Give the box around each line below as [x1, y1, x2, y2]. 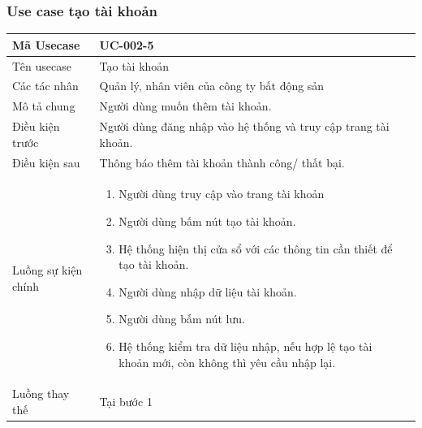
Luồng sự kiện [12, 262, 83, 279]
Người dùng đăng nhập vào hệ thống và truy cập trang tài [99, 118, 390, 135]
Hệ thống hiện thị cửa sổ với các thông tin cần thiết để [118, 240, 393, 257]
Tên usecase [12, 57, 71, 74]
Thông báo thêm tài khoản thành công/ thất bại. [99, 153, 345, 171]
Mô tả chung [12, 97, 75, 115]
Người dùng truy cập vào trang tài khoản [118, 185, 325, 202]
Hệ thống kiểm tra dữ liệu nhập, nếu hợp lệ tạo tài [118, 337, 372, 354]
